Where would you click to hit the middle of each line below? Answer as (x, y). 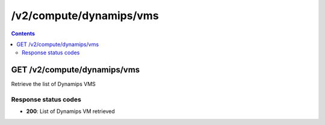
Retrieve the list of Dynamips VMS (54, 84)
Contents (23, 33)
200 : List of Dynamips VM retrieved (71, 111)
